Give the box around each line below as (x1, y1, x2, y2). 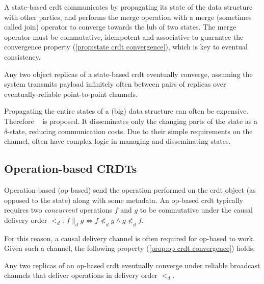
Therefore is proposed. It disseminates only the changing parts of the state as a (4, 115, 257, 126)
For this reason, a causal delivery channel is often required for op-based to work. (4, 233, 255, 243)
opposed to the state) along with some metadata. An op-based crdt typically (4, 194, 243, 205)
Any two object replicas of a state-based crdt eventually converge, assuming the (4, 68, 253, 79)
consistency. (4, 51, 41, 62)
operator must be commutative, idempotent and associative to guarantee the (4, 31, 244, 42)
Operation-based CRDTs (4, 161, 137, 176)
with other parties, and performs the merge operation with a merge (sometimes (4, 11, 252, 22)
